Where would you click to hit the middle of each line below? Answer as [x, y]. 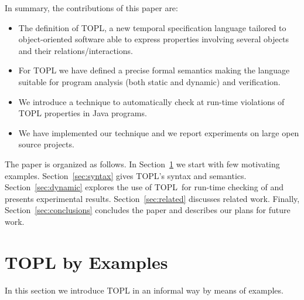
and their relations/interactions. [76, 50]
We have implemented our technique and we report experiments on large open [159, 132]
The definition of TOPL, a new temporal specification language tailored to [152, 27]
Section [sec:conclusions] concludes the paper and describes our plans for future [148, 210]
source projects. [46, 144]
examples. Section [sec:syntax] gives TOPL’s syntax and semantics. [126, 175]
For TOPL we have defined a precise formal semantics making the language [154, 70]
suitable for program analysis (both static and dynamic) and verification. [149, 81]
